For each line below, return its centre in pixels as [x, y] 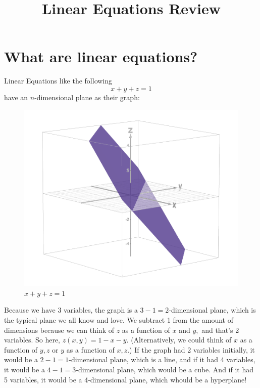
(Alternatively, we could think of [181, 340]
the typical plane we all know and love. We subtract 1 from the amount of [119, 320]
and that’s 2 [220, 330]
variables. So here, [32, 340]
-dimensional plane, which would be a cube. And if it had [165, 370]
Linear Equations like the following [58, 81]
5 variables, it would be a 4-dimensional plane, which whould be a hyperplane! [125, 379]
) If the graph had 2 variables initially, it [192, 349]
